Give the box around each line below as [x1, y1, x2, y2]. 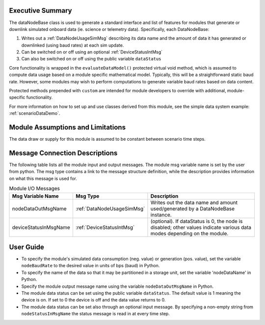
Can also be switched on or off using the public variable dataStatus [21, 56, 161, 62]
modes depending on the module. [150, 230, 229, 237]
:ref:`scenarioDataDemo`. [9, 110, 60, 116]
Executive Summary [9, 6, 72, 15]
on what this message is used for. [9, 175, 77, 181]
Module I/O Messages [9, 185, 60, 192]
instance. [150, 211, 172, 218]
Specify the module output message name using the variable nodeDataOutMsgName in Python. [21, 283, 213, 289]
